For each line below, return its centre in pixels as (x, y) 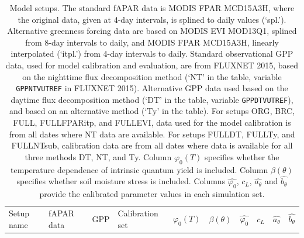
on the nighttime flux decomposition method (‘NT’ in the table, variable (152, 76)
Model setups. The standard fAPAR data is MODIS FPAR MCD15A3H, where (152, 8)
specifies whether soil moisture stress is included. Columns (121, 181)
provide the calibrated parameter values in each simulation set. (152, 194)
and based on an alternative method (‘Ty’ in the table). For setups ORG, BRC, (152, 111)
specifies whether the (242, 156)
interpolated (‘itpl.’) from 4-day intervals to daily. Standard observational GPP (152, 54)
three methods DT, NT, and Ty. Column (98, 156)
